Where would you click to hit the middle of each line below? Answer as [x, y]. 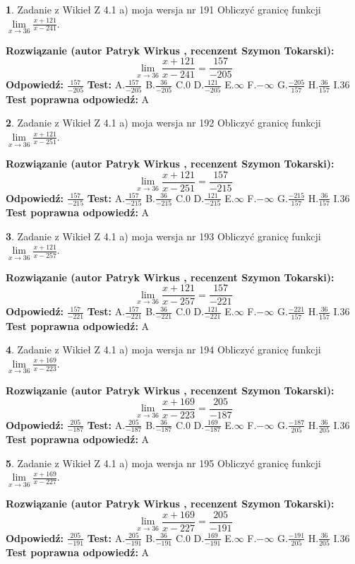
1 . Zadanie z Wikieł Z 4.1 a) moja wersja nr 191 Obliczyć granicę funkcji [163, 9]
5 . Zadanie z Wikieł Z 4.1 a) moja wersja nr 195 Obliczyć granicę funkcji [163, 463]
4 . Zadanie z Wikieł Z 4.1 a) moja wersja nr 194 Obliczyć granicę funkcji [163, 349]
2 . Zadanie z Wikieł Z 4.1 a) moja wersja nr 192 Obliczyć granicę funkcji [163, 123]
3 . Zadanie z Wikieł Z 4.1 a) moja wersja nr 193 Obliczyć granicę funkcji [163, 236]
